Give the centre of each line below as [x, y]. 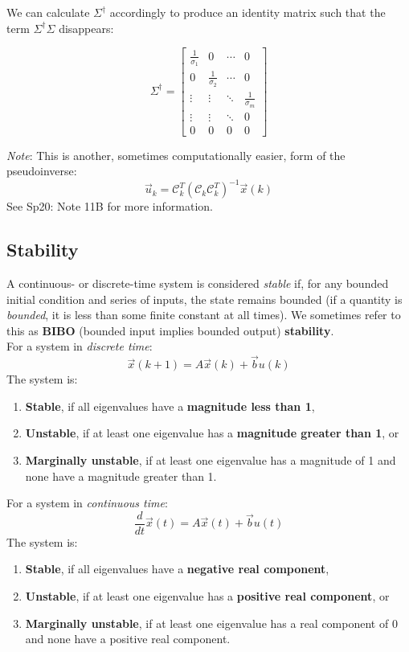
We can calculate [48, 12]
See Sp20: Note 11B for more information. [110, 206]
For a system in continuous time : [87, 503]
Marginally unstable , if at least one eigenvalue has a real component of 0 [211, 623]
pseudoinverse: [42, 171]
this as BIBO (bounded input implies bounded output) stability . [170, 330]
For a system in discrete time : [80, 346]
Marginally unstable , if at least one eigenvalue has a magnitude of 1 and [211, 460]
